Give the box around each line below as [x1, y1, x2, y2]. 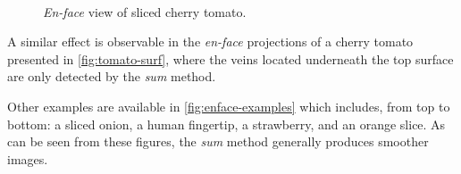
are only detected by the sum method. [7, 67, 216, 86]
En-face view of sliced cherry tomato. [43, 2, 247, 21]
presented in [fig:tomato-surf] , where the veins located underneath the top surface [7, 49, 454, 68]
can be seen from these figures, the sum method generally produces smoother [7, 132, 429, 151]
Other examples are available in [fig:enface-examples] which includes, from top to [7, 96, 450, 115]
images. [7, 149, 48, 168]
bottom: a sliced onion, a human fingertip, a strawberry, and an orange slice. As [7, 114, 446, 133]
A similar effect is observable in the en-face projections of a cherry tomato [7, 32, 414, 51]
